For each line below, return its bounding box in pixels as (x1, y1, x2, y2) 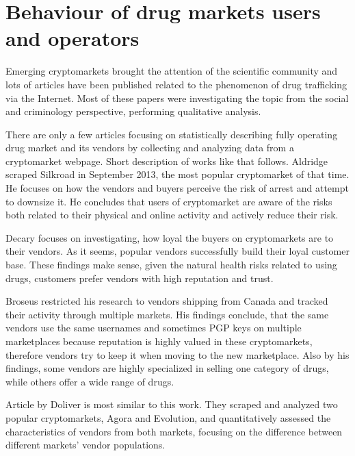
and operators (5, 24, 140, 52)
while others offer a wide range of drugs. (5, 374, 174, 388)
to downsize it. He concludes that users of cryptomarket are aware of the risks (5, 194, 332, 208)
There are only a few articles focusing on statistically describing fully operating (5, 127, 338, 141)
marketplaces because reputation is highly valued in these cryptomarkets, (5, 334, 313, 348)
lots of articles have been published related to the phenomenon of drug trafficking (5, 77, 347, 91)
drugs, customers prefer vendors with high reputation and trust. (5, 270, 274, 285)
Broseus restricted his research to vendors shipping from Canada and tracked (5, 294, 328, 308)
